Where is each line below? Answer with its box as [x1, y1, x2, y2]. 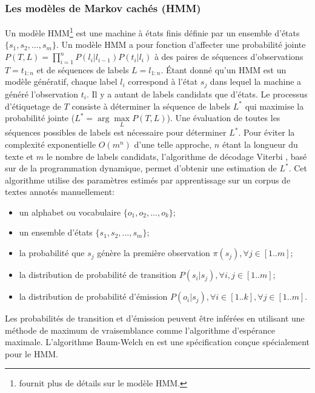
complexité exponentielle [5, 137, 96, 150]
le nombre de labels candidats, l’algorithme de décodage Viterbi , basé [46, 150, 307, 162]
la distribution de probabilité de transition [19, 268, 177, 281]
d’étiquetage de [5, 99, 61, 112]
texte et [5, 150, 34, 162]
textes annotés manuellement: [5, 185, 114, 198]
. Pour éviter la [238, 126, 295, 139]
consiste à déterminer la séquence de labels [71, 99, 231, 112]
